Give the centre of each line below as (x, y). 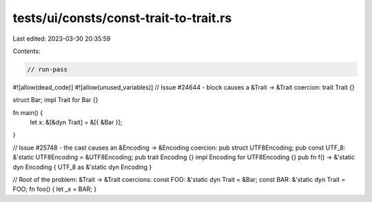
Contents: (27, 51)
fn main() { (28, 112)
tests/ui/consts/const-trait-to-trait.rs (122, 18)
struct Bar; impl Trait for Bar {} (55, 100)
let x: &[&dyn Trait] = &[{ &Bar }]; (76, 122)
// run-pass (48, 69)
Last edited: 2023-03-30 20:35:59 (62, 39)
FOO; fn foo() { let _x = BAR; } (55, 189)
